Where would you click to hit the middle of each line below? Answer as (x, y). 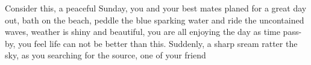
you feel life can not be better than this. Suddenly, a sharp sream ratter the (158, 43)
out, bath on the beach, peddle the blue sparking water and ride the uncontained (155, 20)
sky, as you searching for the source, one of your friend (105, 55)
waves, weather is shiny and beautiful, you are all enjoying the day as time (143, 32)
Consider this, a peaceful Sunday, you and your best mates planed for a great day (156, 8)
